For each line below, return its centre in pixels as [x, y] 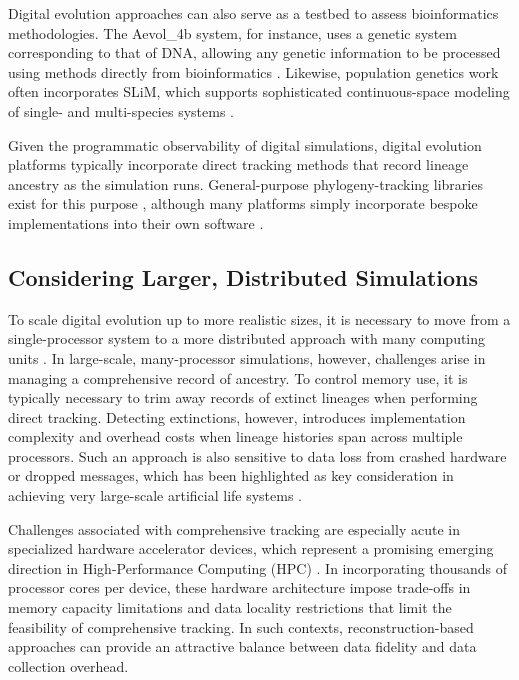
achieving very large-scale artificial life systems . [155, 495]
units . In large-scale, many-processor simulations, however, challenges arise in [247, 357]
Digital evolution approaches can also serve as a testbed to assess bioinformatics [253, 13]
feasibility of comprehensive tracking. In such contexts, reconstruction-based [241, 626]
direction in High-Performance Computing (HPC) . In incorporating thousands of [257, 567]
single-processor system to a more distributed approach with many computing [247, 338]
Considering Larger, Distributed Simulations [243, 276]
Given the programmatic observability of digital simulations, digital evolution [245, 144]
